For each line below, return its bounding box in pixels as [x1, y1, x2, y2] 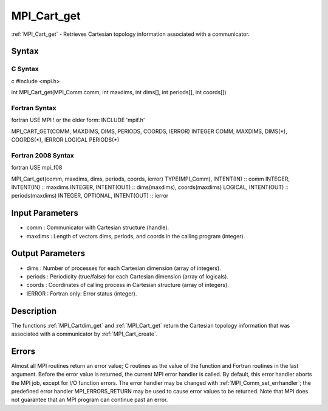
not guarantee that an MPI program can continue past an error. [11, 396, 168, 404]
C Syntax [11, 64, 39, 73]
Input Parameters [11, 208, 78, 218]
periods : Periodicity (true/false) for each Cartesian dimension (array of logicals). [26, 272, 229, 280]
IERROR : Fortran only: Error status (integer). [26, 289, 137, 297]
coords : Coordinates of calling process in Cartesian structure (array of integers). [26, 281, 229, 289]
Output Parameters [11, 248, 85, 258]
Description [11, 306, 57, 316]
